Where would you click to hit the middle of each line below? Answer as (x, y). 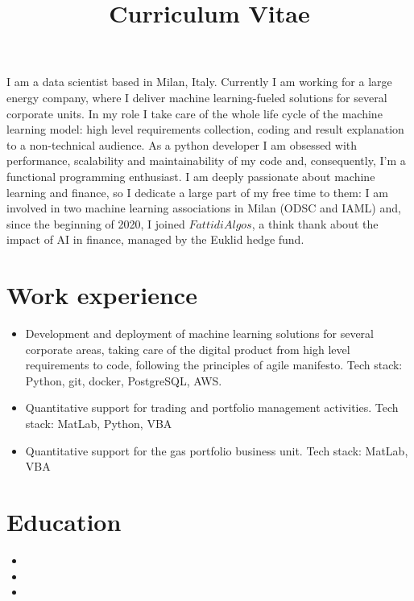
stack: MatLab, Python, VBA (99, 423)
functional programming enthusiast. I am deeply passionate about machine (191, 176)
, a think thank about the (315, 223)
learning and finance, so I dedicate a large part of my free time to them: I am (197, 192)
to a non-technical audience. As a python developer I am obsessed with (182, 144)
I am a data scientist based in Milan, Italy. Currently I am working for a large (199, 82)
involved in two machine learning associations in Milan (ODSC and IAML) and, (204, 208)
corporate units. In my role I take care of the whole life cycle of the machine (195, 113)
